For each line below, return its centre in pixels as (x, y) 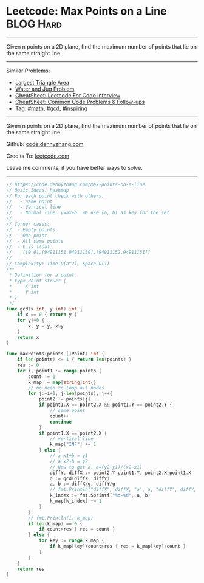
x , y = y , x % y (46, 326)
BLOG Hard (34, 24)
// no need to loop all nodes (66, 388)
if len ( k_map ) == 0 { (56, 524)
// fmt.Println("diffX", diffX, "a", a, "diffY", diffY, (123, 490)
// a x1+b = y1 (69, 456)
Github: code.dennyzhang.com (45, 144)
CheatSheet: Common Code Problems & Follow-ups (80, 102)
